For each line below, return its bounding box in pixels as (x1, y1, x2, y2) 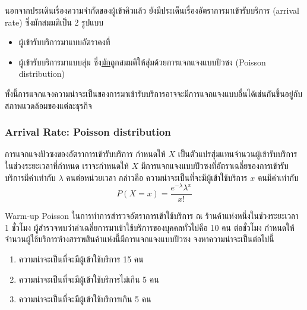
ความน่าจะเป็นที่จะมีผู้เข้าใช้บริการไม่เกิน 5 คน (18, 273, 159, 285)
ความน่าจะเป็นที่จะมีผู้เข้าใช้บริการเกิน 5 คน (18, 293, 151, 305)
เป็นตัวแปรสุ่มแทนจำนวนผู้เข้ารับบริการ (178, 148, 297, 160)
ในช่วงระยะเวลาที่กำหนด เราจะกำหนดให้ (5, 159, 129, 171)
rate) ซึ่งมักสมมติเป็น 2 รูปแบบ (5, 15, 103, 28)
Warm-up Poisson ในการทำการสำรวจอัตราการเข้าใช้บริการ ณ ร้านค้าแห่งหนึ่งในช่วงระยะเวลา (5, 209, 299, 222)
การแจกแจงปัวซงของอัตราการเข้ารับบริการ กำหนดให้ (5, 148, 166, 160)
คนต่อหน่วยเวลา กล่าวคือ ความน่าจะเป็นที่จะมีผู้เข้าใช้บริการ (66, 171, 248, 183)
